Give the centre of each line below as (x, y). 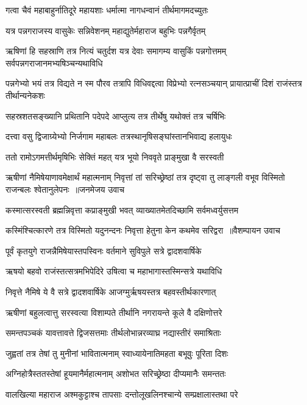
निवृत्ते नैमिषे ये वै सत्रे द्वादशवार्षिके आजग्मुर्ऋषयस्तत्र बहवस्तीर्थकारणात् (111, 291)
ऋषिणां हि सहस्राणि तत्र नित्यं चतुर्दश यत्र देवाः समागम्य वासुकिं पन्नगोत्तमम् (116, 51)
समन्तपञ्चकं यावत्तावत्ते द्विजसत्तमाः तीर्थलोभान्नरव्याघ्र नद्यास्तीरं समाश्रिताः (113, 333)
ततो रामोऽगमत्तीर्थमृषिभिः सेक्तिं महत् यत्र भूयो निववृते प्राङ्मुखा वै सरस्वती (115, 156)
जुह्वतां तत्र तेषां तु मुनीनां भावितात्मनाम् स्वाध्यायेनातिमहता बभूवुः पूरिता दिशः (117, 353)
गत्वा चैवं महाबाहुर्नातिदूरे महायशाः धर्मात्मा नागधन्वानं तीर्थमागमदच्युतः (107, 10)
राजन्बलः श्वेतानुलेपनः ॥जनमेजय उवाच (65, 189)
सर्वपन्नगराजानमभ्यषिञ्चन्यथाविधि (54, 63)
